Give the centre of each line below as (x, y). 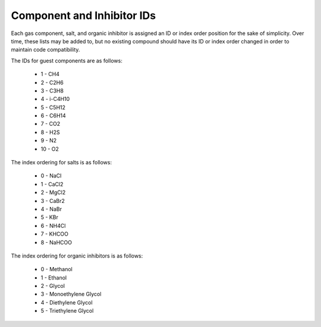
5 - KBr (50, 217)
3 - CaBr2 (53, 201)
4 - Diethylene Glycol (67, 302)
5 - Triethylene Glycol (67, 311)
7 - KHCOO (54, 234)
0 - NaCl (51, 176)
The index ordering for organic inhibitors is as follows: (77, 256)
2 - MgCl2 (53, 192)
